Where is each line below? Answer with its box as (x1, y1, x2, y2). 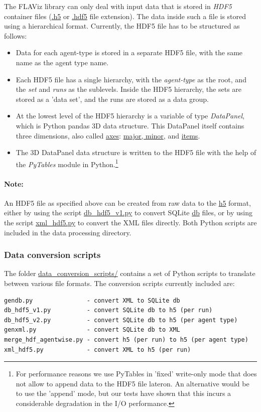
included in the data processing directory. (4, 227, 132, 237)
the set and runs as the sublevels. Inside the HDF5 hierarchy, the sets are (16, 84, 242, 94)
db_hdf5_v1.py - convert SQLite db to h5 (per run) (4, 307, 213, 314)
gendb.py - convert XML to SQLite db (4, 297, 180, 304)
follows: (4, 30, 27, 41)
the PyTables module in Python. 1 (16, 157, 118, 169)
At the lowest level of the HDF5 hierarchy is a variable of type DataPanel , (16, 110, 244, 121)
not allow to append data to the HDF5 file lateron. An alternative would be (16, 378, 249, 388)
